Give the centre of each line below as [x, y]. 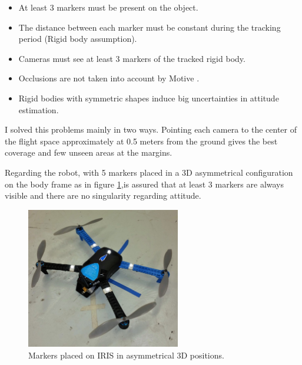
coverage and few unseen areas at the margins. [89, 152]
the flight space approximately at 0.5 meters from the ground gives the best [141, 141]
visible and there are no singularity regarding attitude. [103, 195]
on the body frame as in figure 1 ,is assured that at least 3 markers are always [145, 184]
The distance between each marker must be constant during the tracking [150, 27]
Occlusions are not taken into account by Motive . [109, 78]
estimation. [39, 109]
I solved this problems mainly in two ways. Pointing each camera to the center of [151, 129]
